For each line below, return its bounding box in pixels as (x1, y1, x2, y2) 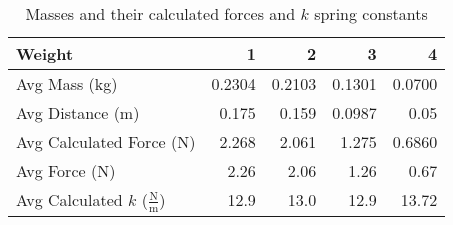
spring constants (314, 2, 428, 25)
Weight (16, 42, 74, 65)
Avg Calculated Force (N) (16, 130, 196, 153)
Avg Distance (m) (16, 101, 140, 124)
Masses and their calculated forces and (25, 2, 296, 25)
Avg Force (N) (16, 159, 116, 182)
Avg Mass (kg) (16, 72, 118, 95)
